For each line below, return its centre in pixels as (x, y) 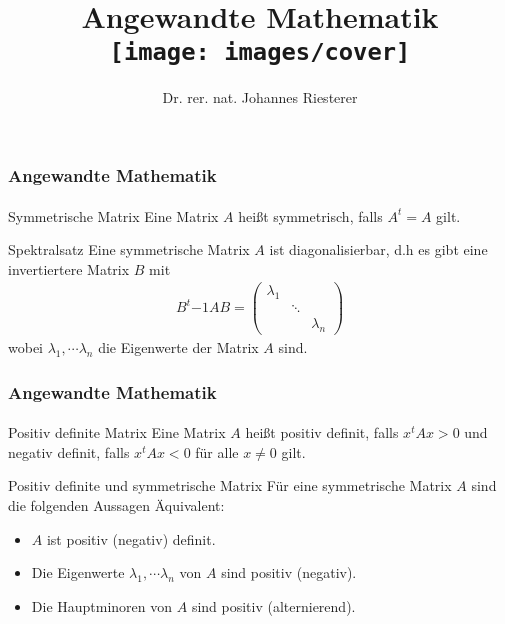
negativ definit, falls (69, 451)
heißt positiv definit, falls (322, 432)
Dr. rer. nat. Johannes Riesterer (260, 97)
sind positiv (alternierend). (273, 605)
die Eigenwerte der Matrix (178, 347)
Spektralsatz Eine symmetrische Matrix (129, 249)
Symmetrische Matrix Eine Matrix (113, 215)
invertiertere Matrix (69, 268)
